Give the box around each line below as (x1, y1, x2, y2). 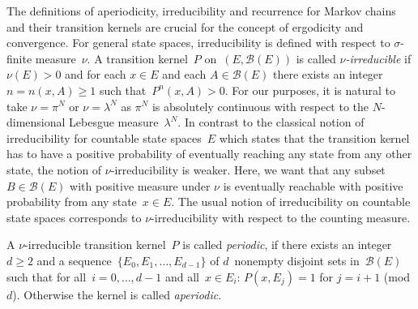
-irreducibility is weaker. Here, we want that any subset (110, 161, 386, 178)
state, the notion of (6, 161, 102, 178)
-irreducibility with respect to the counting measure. (151, 208, 411, 225)
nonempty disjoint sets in (234, 251, 360, 268)
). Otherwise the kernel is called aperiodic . (12, 285, 222, 303)
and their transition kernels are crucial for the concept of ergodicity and (6, 18, 364, 35)
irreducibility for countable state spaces (6, 129, 202, 146)
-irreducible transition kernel (24, 236, 166, 253)
